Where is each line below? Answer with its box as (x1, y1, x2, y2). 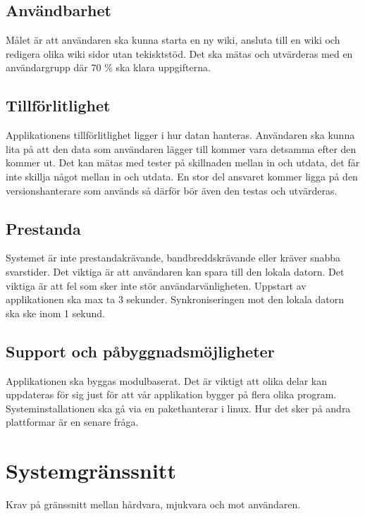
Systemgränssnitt (6, 456, 176, 485)
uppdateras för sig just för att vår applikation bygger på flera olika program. (6, 387, 337, 402)
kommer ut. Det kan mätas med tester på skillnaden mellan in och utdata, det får (6, 155, 360, 170)
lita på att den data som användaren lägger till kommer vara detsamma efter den (6, 141, 357, 156)
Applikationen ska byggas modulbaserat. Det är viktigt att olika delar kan (6, 373, 327, 388)
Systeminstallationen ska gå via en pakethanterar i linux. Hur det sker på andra (6, 400, 351, 415)
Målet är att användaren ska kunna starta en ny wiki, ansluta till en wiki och (6, 32, 340, 47)
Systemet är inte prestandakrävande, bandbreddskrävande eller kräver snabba (6, 250, 341, 265)
